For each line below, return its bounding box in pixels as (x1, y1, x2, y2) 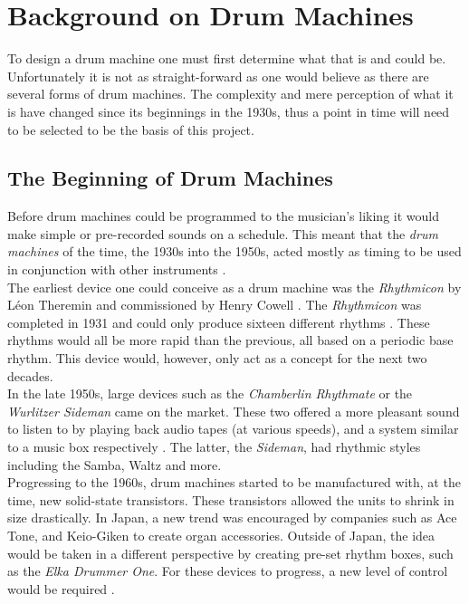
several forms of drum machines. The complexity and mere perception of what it (7, 84, 454, 103)
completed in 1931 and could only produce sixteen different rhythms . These (7, 312, 430, 331)
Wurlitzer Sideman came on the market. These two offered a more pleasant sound (7, 401, 460, 420)
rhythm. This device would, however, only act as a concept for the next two (7, 349, 427, 368)
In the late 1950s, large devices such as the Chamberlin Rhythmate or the (7, 384, 413, 403)
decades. (7, 366, 53, 385)
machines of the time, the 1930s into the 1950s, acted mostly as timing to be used (7, 242, 462, 261)
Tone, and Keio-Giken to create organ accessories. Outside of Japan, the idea (7, 525, 435, 544)
